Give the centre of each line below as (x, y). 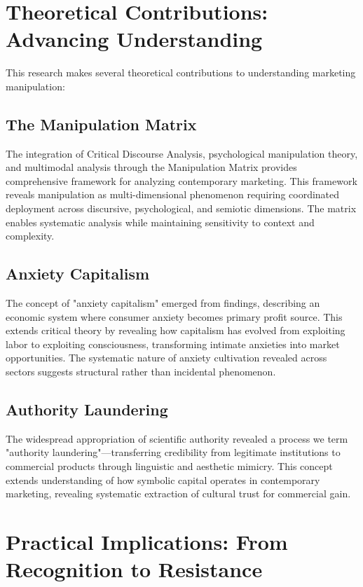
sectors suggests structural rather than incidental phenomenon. (141, 372)
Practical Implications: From (147, 541)
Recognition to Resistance (134, 569)
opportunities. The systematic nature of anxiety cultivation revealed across (166, 358)
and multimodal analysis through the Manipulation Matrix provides (151, 167)
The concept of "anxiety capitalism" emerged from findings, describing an (163, 303)
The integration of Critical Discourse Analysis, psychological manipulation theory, (182, 153)
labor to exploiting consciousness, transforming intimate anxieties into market (173, 344)
